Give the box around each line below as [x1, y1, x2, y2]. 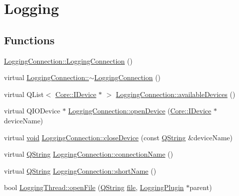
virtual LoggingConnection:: [4, 72, 89, 83]
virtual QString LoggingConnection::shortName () [4, 165, 157, 176]
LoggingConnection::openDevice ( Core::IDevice [68, 105, 211, 116]
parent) [189, 182, 212, 193]
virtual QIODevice [4, 105, 61, 116]
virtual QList [4, 89, 44, 99]
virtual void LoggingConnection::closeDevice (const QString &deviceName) [4, 132, 233, 142]
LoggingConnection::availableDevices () [116, 89, 236, 99]
